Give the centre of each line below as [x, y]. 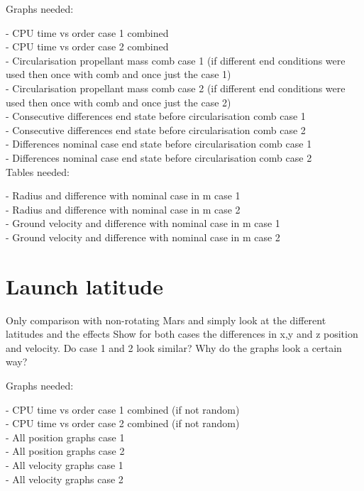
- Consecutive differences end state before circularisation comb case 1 [156, 116]
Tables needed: [38, 171]
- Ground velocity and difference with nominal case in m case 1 [143, 223]
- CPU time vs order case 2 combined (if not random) [123, 423]
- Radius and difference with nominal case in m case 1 [123, 195]
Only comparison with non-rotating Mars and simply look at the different [166, 320]
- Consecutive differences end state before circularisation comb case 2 [156, 129]
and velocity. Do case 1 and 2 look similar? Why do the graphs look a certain [174, 347]
